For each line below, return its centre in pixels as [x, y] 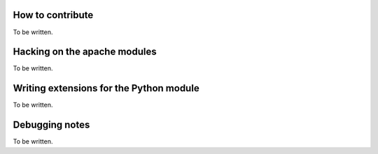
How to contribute [53, 15]
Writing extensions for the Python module [106, 88]
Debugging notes [51, 125]
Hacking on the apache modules [85, 52]
